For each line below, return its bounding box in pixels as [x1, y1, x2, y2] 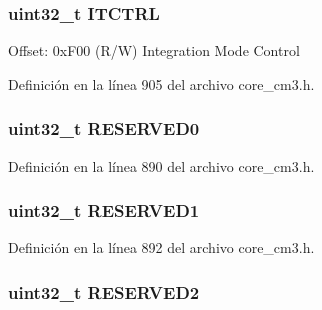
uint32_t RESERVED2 [8, 279, 200, 304]
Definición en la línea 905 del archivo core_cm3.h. [8, 73, 315, 94]
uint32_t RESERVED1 [8, 198, 200, 223]
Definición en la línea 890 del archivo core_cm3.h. [8, 155, 315, 176]
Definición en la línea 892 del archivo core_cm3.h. [8, 237, 315, 258]
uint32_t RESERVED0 [8, 116, 200, 141]
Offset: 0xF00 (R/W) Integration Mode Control [8, 40, 300, 61]
